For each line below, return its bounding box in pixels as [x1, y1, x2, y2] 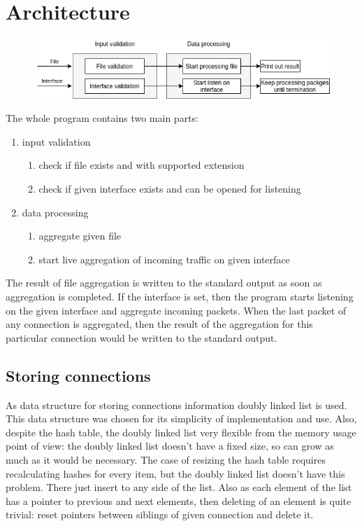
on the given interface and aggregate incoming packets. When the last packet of [6, 303, 347, 317]
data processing [22, 205, 89, 219]
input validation [22, 134, 91, 148]
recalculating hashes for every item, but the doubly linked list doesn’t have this [6, 466, 345, 480]
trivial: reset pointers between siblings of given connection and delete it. [6, 507, 314, 522]
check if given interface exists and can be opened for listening [38, 181, 301, 195]
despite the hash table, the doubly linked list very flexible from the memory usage [6, 424, 356, 439]
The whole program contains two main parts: [6, 111, 198, 125]
